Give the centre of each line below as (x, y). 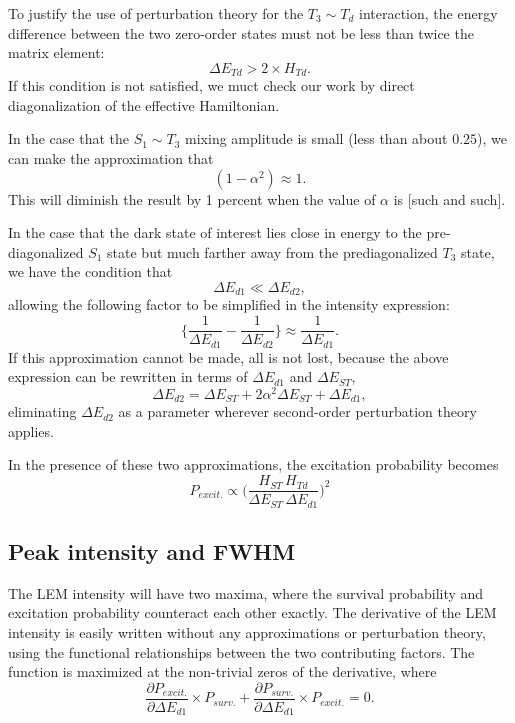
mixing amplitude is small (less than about (316, 138)
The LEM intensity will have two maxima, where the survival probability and (246, 592)
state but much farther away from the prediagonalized (272, 251)
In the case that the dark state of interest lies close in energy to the (215, 232)
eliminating (42, 411)
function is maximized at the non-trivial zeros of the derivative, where (222, 671)
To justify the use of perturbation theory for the (156, 13)
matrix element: (56, 52)
